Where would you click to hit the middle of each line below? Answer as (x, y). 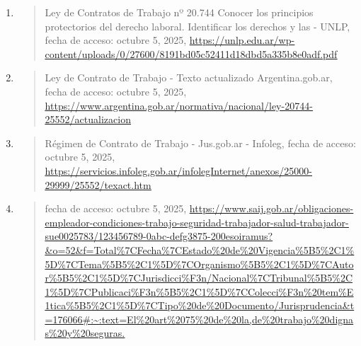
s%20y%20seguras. (85, 333)
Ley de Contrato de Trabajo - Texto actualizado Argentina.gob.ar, (189, 77)
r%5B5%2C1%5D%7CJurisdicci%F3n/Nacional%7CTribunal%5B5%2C (199, 278)
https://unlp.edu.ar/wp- (242, 40)
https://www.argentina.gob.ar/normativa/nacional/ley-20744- (179, 105)
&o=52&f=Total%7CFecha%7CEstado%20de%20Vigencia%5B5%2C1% (200, 249)
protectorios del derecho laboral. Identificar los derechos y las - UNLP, (197, 26)
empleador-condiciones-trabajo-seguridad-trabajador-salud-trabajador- (197, 222)
